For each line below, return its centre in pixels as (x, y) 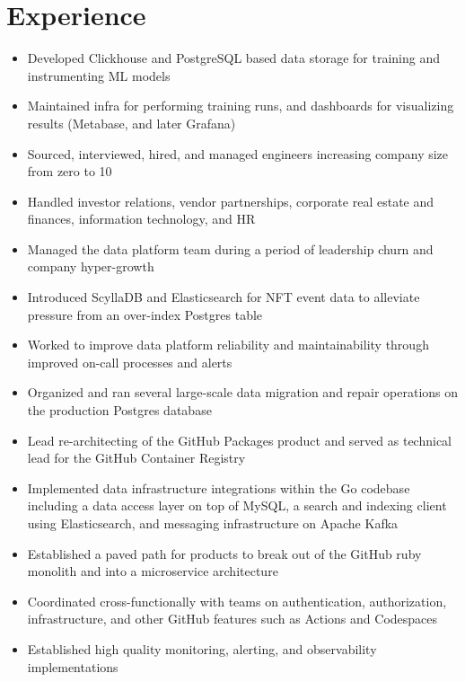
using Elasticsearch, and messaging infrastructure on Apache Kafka (213, 523)
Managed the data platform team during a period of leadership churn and (230, 248)
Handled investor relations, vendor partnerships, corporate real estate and (231, 201)
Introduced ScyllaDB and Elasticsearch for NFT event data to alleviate (224, 297)
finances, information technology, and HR (141, 219)
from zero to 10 (70, 171)
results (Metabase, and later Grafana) (132, 123)
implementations (73, 666)
